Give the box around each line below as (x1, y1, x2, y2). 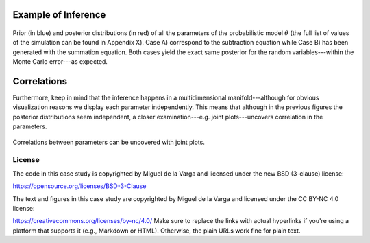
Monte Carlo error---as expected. (12, 58, 108, 66)
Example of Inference (12, 9, 106, 21)
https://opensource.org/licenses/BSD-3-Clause (12, 182, 147, 190)
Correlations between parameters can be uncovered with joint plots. (12, 138, 205, 146)
